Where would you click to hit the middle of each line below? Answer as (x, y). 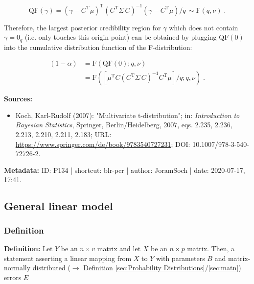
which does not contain (204, 27)
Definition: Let (28, 248)
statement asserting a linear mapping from (68, 258)
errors (13, 277)
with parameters (180, 258)
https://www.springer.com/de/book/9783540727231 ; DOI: (103, 144)
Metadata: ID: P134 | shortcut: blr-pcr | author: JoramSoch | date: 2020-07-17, (125, 170)
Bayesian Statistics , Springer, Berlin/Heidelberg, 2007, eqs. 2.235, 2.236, (124, 125)
